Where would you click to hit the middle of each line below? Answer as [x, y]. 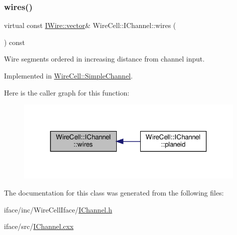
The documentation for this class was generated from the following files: [114, 193]
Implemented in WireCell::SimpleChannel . [68, 75]
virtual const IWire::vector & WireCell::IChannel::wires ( [90, 25]
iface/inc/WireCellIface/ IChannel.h [58, 209]
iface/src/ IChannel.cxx [39, 226]
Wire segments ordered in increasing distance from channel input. [104, 59]
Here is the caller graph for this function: [67, 92]
